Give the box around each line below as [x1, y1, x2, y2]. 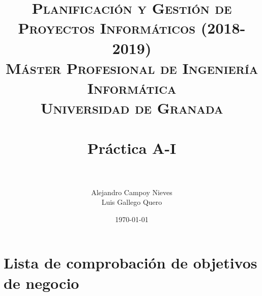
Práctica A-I [87, 137, 177, 158]
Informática [87, 77, 177, 98]
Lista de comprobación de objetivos [4, 252, 257, 273]
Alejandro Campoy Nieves [91, 186, 172, 197]
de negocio [4, 272, 79, 293]
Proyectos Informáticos [18, 17, 196, 38]
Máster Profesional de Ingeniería [5, 57, 258, 78]
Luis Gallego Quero [101, 197, 162, 207]
